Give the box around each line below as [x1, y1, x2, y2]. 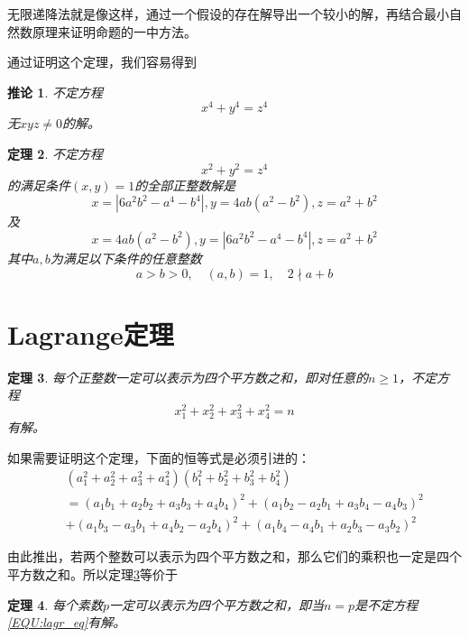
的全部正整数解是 [134, 175, 236, 194]
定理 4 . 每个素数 [7, 595, 103, 614]
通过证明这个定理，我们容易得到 [7, 52, 197, 71]
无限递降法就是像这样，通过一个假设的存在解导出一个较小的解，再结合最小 [7, 5, 449, 23]
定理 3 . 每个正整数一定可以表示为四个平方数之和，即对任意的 [7, 367, 368, 386]
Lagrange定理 [7, 315, 174, 352]
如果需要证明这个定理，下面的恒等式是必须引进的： [7, 448, 310, 467]
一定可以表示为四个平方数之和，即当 [109, 595, 325, 614]
